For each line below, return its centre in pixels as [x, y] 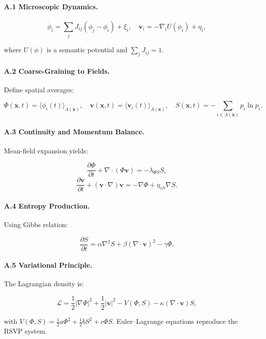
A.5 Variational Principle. [48, 265]
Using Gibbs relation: [36, 224]
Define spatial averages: [39, 89]
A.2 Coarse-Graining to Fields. [57, 71]
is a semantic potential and [87, 50]
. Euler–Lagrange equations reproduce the [175, 321]
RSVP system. [26, 330]
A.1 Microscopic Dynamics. [51, 6]
